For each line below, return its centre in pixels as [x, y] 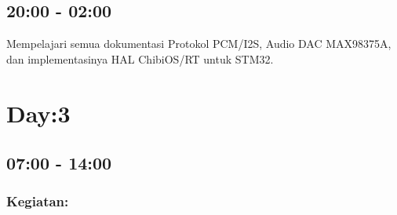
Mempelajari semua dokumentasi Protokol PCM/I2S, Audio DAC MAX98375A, [199, 44]
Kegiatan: [38, 201]
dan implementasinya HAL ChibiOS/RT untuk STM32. [140, 58]
